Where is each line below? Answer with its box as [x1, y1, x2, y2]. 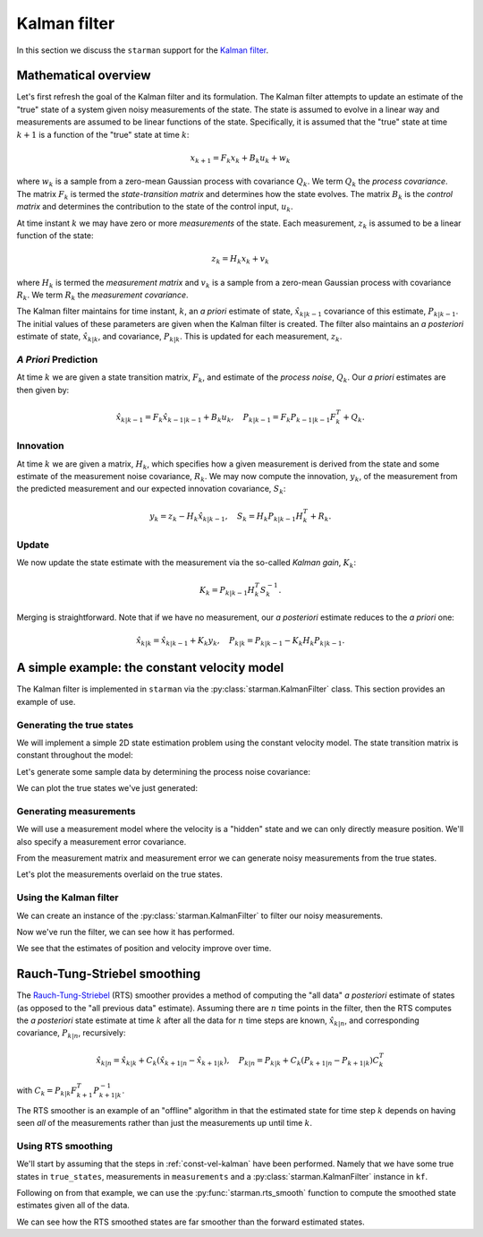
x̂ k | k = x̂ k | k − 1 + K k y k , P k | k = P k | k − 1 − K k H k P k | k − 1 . [135, 636, 345, 648]
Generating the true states [16, 718, 134, 731]
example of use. [16, 696, 76, 707]
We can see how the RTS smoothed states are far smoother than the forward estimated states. [16, 1216, 366, 1227]
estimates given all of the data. [16, 1200, 130, 1211]
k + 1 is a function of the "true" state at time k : [16, 129, 190, 140]
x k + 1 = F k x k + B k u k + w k [190, 152, 291, 165]
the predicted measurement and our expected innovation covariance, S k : [16, 484, 286, 496]
